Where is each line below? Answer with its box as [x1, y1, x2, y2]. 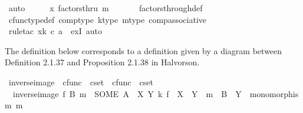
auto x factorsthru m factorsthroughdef [8, 2, 203, 14]
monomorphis [249, 87, 299, 99]
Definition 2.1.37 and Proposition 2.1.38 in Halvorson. [5, 56, 200, 68]
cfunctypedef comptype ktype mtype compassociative [8, 13, 206, 25]
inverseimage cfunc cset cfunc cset [8, 75, 153, 88]
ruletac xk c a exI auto [8, 25, 102, 37]
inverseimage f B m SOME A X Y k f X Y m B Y [12, 87, 242, 99]
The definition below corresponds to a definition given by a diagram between [5, 44, 282, 56]
